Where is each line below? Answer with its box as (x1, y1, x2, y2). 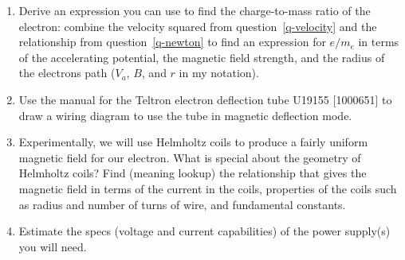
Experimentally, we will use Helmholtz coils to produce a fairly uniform (18, 134, 368, 150)
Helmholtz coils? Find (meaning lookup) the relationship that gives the (18, 165, 367, 181)
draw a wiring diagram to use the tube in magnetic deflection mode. (18, 107, 352, 123)
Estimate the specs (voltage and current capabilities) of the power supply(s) (18, 223, 391, 239)
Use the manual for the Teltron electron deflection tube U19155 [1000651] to (18, 91, 392, 107)
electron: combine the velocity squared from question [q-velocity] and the (18, 17, 377, 34)
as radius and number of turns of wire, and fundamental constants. (18, 196, 346, 212)
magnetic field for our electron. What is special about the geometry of (18, 149, 361, 165)
